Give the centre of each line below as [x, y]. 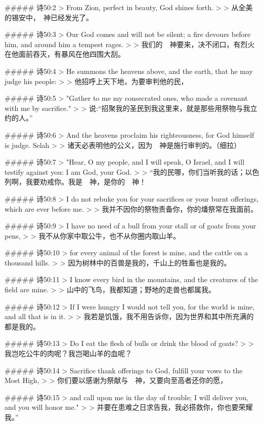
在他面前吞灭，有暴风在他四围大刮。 [65, 54]
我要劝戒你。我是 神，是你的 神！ [86, 182]
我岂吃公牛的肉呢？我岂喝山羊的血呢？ [68, 353]
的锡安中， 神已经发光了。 [49, 17]
